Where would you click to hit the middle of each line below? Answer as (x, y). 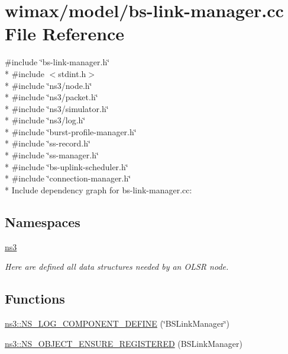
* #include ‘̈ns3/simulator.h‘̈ (57, 108)
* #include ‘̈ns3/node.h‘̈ (48, 85)
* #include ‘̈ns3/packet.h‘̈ (51, 97)
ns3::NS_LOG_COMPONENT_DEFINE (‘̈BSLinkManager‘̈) (117, 323)
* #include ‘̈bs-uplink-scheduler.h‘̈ (67, 166)
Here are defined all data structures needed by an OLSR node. (117, 267)
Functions (35, 299)
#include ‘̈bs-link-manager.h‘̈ (57, 62)
